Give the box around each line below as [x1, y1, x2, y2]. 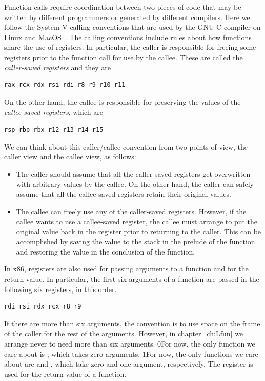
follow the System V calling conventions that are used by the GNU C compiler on [4, 22, 261, 32]
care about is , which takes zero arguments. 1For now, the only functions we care [4, 348, 258, 359]
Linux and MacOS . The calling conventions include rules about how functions [4, 31, 252, 42]
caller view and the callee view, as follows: [4, 151, 136, 162]
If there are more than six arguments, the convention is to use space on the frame [4, 318, 260, 329]
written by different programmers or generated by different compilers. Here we [4, 11, 250, 22]
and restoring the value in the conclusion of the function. [16, 246, 195, 257]
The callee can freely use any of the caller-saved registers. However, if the [16, 206, 247, 216]
